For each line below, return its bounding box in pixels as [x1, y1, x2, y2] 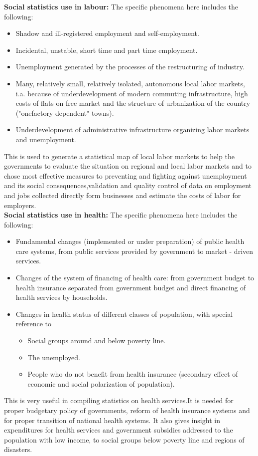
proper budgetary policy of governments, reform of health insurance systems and [4, 405, 250, 415]
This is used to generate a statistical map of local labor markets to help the [4, 151, 235, 161]
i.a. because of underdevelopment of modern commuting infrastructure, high [15, 88, 248, 98]
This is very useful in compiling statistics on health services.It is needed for [4, 395, 234, 406]
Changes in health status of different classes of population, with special [15, 308, 233, 319]
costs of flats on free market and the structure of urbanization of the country [15, 98, 251, 108]
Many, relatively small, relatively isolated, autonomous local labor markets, [15, 78, 245, 88]
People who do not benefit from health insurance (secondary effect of [27, 369, 238, 379]
